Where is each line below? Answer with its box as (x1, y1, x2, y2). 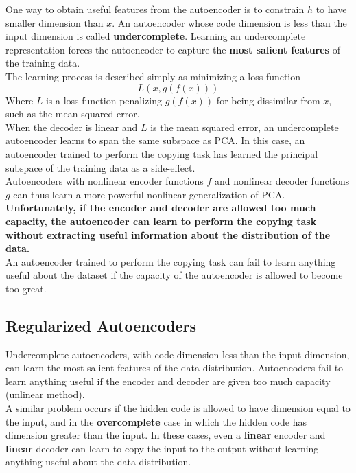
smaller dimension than (5, 15, 104, 30)
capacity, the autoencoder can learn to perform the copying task (5, 214, 317, 228)
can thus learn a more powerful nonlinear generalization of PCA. (13, 187, 285, 201)
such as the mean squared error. (5, 106, 140, 121)
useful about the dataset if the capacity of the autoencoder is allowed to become (5, 268, 343, 282)
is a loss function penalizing (45, 93, 162, 107)
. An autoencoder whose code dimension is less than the (112, 15, 347, 30)
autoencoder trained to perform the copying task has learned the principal (5, 146, 318, 161)
